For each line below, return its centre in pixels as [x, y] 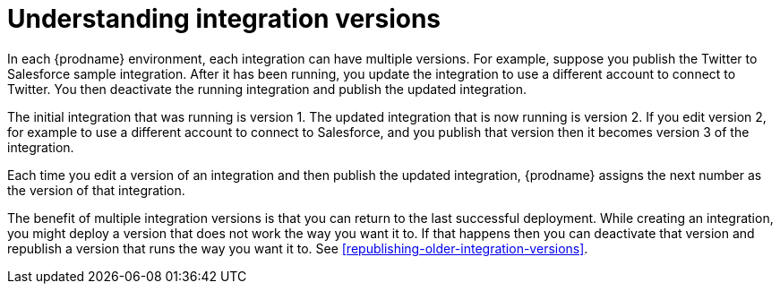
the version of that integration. [96, 190]
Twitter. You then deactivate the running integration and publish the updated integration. [267, 89]
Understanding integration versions [224, 19]
